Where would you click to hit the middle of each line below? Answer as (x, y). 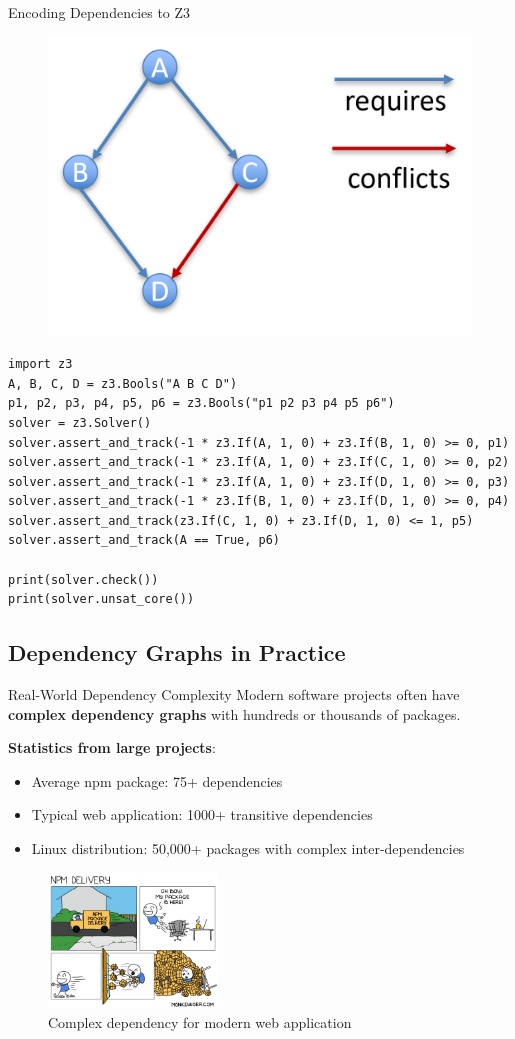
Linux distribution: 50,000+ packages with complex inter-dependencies (248, 848)
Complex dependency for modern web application (200, 1022)
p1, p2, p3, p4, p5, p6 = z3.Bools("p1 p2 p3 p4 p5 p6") (201, 403)
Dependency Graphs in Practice (177, 652)
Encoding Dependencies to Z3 (99, 12)
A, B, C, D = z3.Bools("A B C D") (123, 383)
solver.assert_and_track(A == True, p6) (144, 540)
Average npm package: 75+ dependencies (157, 780)
